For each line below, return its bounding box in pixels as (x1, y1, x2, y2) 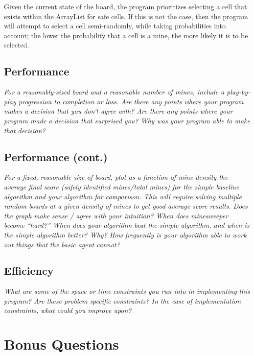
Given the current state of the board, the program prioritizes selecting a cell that (4, 1, 247, 11)
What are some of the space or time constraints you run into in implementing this (4, 286, 250, 296)
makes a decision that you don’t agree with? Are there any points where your (4, 106, 233, 116)
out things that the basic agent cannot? (4, 239, 120, 249)
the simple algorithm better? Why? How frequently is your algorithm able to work (4, 229, 247, 239)
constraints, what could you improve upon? (4, 305, 132, 315)
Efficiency (4, 263, 54, 278)
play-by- (227, 87, 251, 97)
